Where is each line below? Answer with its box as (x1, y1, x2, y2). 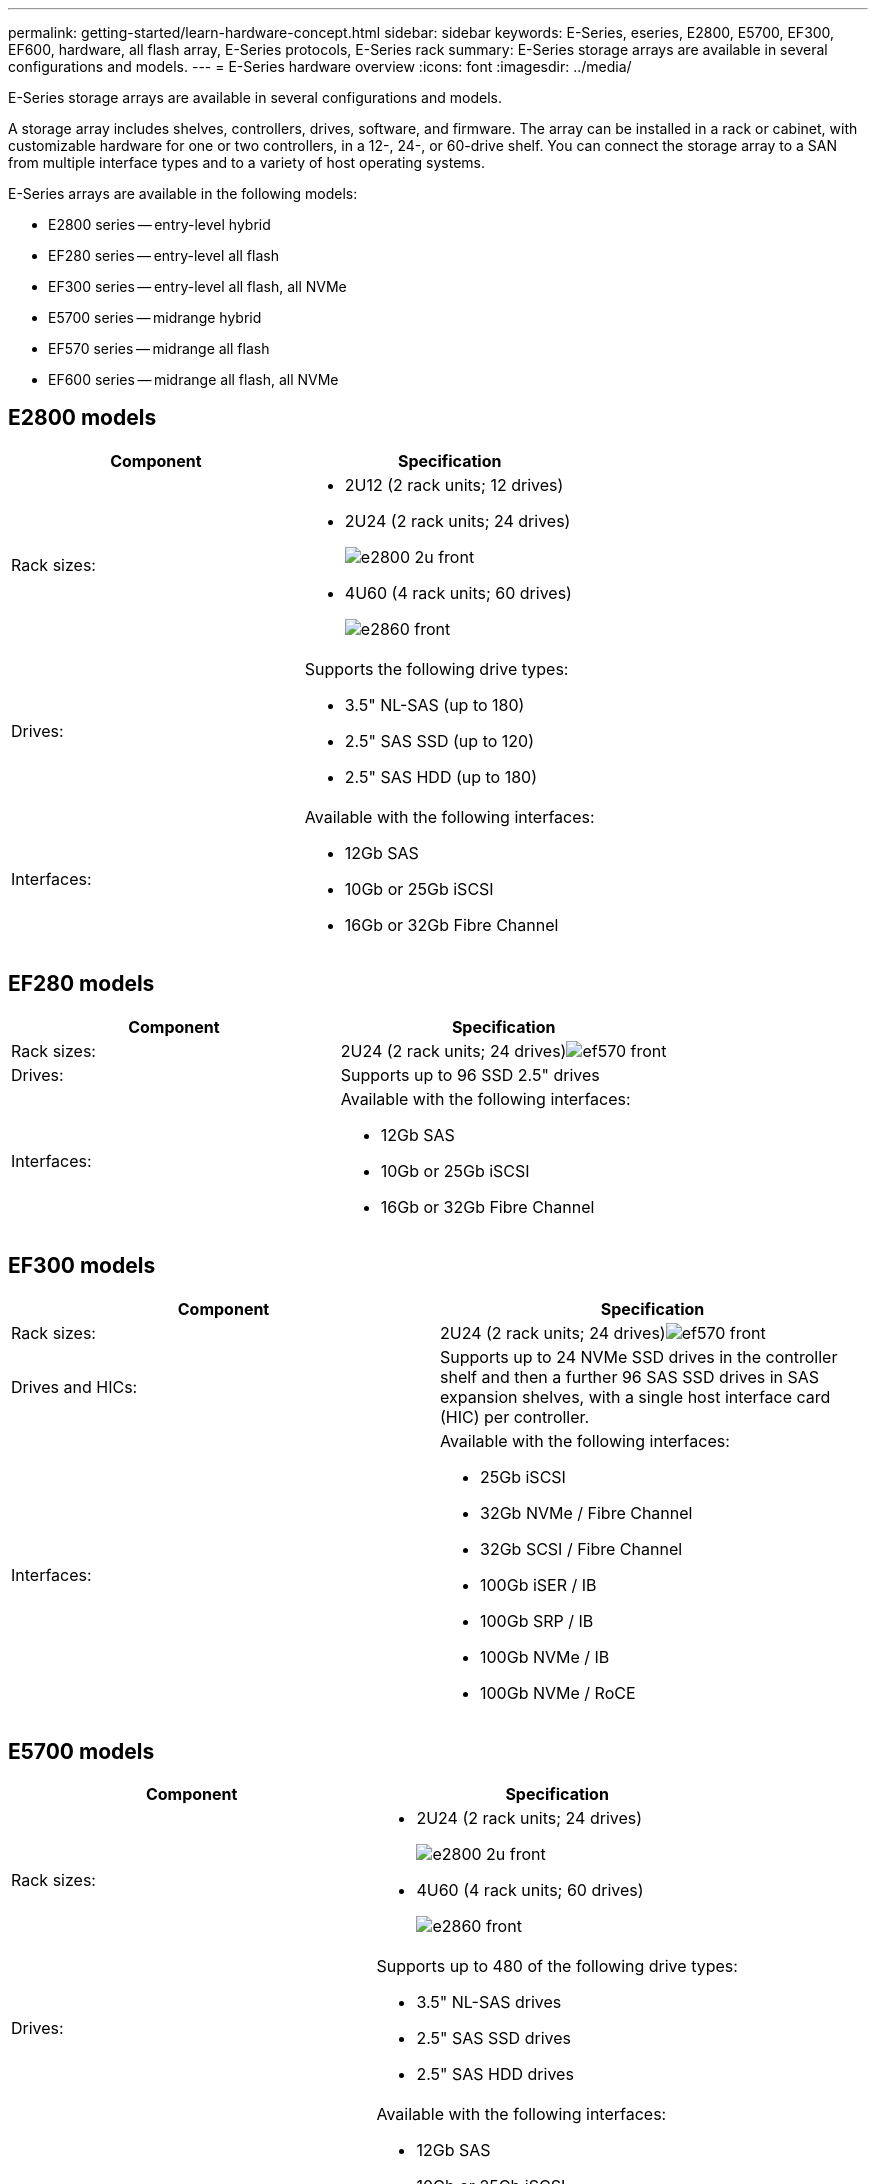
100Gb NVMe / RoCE (480, 1682, 636, 1703)
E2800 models (8, 405, 157, 431)
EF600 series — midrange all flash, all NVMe (48, 371, 339, 388)
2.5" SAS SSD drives (416, 2028, 571, 2049)
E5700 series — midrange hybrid (48, 309, 262, 326)
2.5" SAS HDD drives (416, 2064, 574, 2085)
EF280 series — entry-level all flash (48, 247, 279, 264)
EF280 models (8, 971, 155, 997)
